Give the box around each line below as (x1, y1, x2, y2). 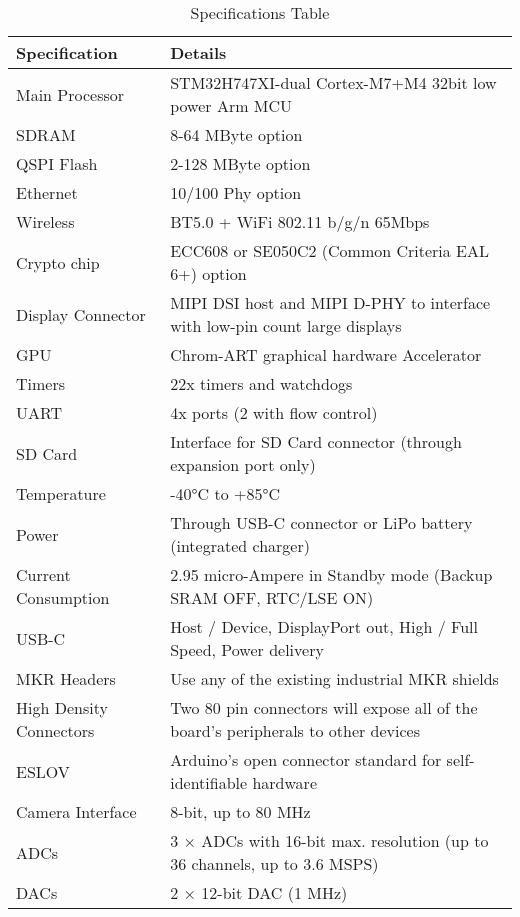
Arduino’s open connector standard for (170, 748, 442, 771)
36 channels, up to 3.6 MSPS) (170, 852, 379, 875)
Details (170, 41, 227, 64)
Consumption (16, 586, 110, 609)
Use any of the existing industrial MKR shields (170, 667, 499, 690)
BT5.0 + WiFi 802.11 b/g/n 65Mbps (170, 210, 430, 233)
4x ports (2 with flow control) (170, 401, 378, 424)
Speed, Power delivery (170, 638, 324, 661)
